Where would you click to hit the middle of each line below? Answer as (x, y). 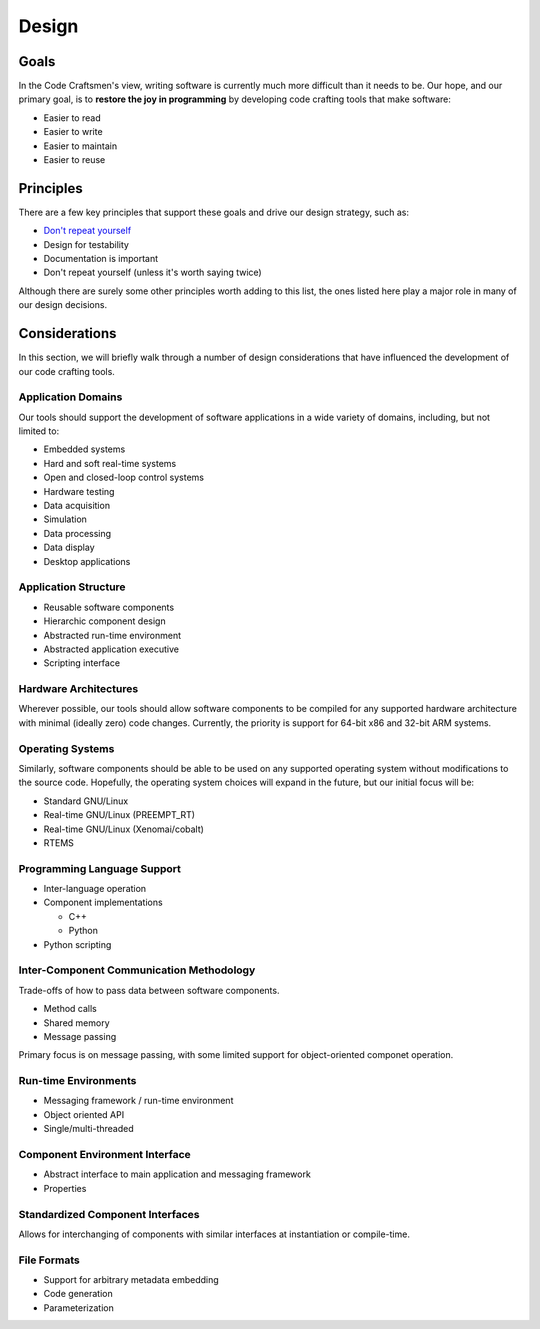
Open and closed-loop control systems (124, 477)
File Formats (49, 1260)
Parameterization (78, 1307)
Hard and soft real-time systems (110, 463)
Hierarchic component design (104, 621)
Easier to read (72, 117)
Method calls (70, 1009)
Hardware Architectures (78, 689)
